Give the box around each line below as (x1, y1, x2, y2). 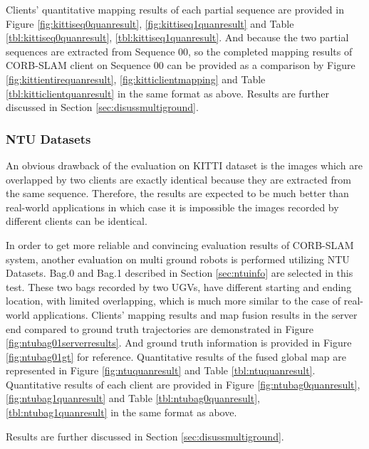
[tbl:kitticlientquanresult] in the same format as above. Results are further (6, 85, 329, 100)
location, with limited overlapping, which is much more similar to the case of (6, 293, 341, 308)
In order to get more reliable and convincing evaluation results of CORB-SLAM (6, 237, 354, 252)
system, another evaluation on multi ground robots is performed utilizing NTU (6, 251, 350, 266)
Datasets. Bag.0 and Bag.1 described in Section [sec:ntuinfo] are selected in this (6, 265, 353, 280)
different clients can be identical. (6, 213, 147, 228)
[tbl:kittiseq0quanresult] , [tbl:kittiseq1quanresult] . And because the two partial (6, 30, 349, 45)
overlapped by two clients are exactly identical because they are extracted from (6, 171, 351, 186)
